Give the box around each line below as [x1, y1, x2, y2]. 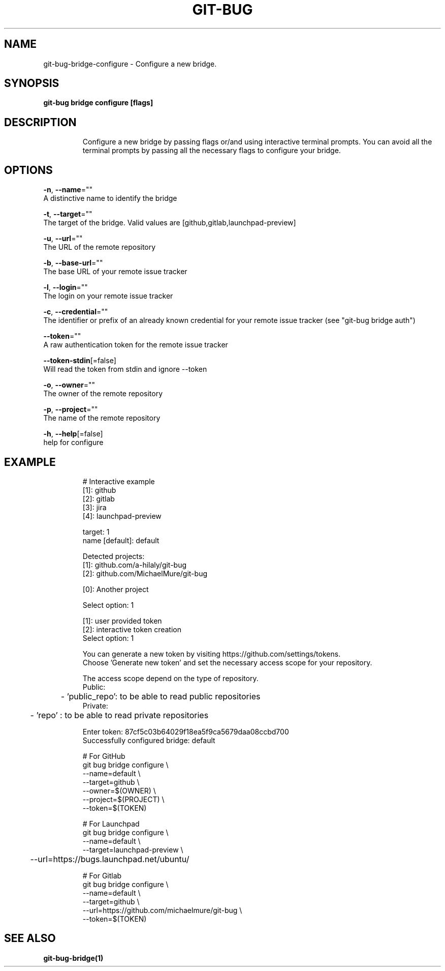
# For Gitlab [82, 871, 122, 880]
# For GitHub [82, 751, 125, 760]
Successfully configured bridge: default [82, 735, 215, 745]
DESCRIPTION [4, 115, 77, 129]
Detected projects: [82, 551, 145, 561]
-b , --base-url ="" [43, 258, 103, 268]
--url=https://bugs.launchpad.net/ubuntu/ [30, 854, 189, 864]
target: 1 [82, 527, 110, 536]
